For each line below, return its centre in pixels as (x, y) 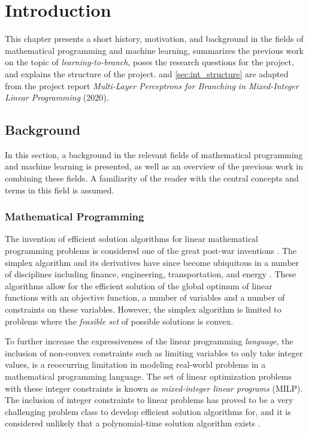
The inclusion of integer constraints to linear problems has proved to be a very (149, 400)
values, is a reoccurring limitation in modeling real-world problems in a (135, 364)
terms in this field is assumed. (60, 190)
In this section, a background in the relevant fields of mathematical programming (154, 154)
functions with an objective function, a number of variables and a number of (145, 297)
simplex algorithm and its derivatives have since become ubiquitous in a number (152, 262)
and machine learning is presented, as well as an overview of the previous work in (154, 166)
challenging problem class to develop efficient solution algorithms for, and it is (148, 411)
